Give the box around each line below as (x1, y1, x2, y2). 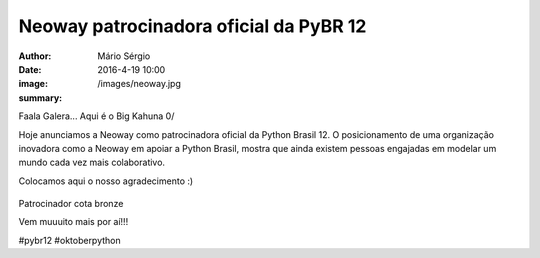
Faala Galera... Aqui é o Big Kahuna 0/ (18, 110, 175, 122)
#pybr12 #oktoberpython (18, 234, 122, 246)
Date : (18, 63, 42, 75)
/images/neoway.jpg (97, 78, 182, 90)
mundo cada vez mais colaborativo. (18, 156, 165, 169)
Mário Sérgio (97, 50, 151, 62)
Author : (18, 50, 52, 62)
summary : (18, 91, 63, 104)
